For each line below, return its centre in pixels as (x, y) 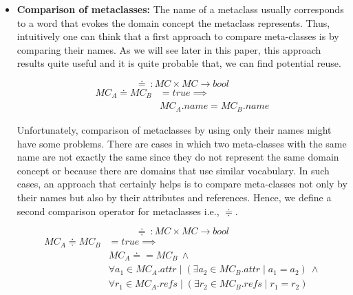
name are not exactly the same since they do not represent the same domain (178, 157)
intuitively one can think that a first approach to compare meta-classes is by (178, 36)
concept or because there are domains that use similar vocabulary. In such (173, 170)
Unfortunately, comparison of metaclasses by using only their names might (174, 129)
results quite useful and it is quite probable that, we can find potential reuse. (179, 63)
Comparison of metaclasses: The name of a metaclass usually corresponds (180, 9)
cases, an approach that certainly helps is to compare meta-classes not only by (182, 184)
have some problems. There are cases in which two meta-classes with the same (182, 143)
